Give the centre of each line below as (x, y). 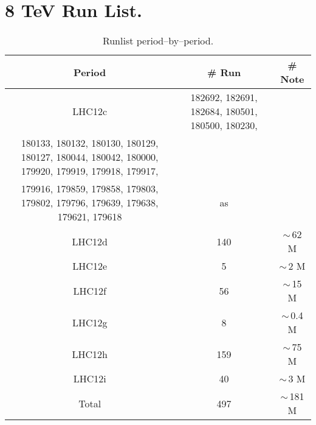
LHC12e (90, 266)
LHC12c (90, 111)
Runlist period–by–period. (158, 41)
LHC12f (90, 290)
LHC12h (90, 354)
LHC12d (90, 241)
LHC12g (90, 322)
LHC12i (90, 379)
